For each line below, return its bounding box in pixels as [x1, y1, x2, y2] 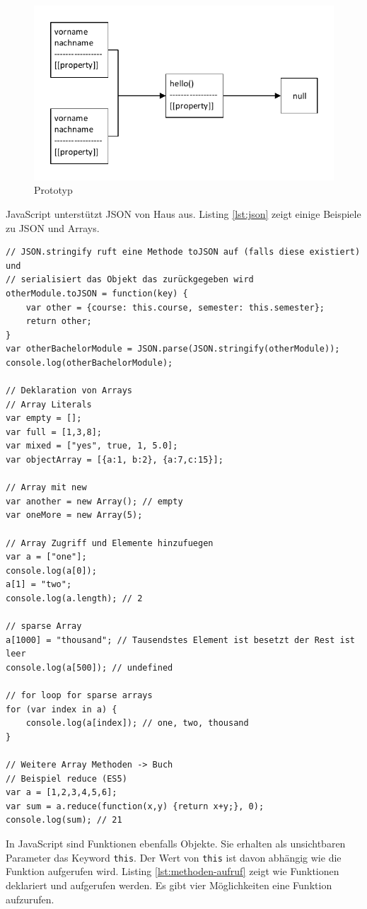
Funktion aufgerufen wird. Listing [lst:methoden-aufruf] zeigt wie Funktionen [6, 864, 339, 879]
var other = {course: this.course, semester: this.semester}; [25, 302, 325, 313]
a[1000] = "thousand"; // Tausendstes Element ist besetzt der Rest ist [6, 635, 355, 645]
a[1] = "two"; [6, 579, 72, 590]
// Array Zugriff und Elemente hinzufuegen [6, 538, 214, 548]
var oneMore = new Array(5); [6, 510, 143, 521]
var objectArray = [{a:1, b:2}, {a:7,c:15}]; [6, 455, 223, 465]
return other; [25, 316, 92, 327]
